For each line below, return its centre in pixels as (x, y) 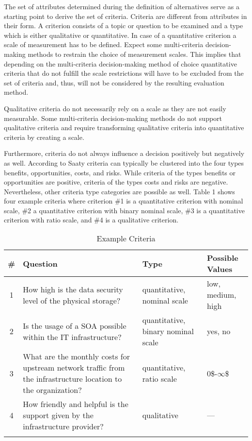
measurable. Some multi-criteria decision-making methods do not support (113, 118)
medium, (222, 295)
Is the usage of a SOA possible (75, 325)
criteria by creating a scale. (44, 137)
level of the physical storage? (72, 300)
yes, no (219, 331)
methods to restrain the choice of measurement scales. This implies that (134, 54)
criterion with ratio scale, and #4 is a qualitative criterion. (91, 220)
